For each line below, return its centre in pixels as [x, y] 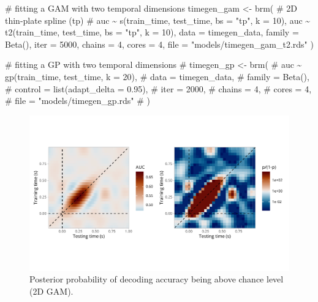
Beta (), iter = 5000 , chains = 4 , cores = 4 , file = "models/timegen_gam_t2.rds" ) [159, 44]
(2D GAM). [51, 291]
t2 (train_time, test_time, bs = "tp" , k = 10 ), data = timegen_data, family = [152, 32]
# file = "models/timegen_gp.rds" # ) [78, 101]
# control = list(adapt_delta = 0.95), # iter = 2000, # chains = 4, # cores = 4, [158, 88]
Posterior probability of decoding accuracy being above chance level [157, 279]
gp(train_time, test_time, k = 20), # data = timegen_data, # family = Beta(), [157, 76]
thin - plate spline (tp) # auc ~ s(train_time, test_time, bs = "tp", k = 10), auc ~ [158, 20]
